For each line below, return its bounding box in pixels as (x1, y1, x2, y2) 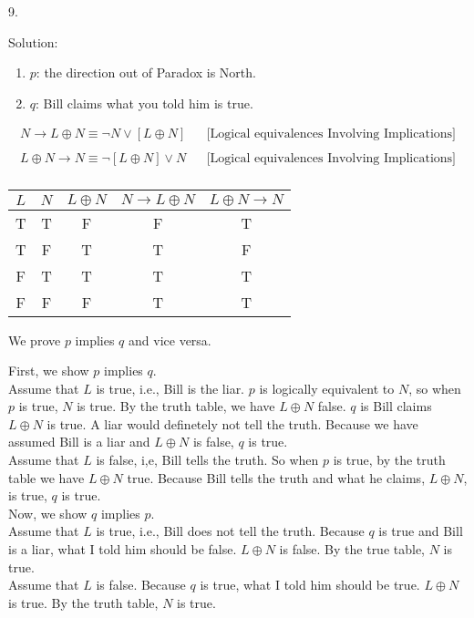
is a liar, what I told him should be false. (8, 540, 237, 559)
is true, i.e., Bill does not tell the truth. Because (96, 521, 365, 541)
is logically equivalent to (259, 378, 395, 397)
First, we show (8, 361, 89, 380)
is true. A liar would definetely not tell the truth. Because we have (46, 414, 418, 433)
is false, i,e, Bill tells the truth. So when (96, 450, 319, 469)
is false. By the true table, (279, 540, 426, 559)
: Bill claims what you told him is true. (36, 93, 253, 112)
